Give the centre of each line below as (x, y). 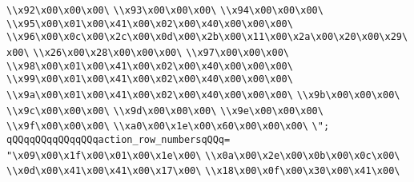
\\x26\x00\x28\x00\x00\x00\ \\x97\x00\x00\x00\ (161, 52)
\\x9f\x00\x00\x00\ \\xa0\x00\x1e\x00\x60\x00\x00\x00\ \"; (168, 127)
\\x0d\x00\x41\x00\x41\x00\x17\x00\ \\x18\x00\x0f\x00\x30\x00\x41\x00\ (203, 171)
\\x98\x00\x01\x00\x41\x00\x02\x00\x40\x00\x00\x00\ (150, 66)
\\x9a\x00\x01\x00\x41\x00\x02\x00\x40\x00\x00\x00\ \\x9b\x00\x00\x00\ (203, 95)
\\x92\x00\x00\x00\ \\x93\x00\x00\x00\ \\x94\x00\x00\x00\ (165, 10)
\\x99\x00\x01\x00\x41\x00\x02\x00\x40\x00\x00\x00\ (150, 79)
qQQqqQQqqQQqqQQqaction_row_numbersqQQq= (119, 139)
